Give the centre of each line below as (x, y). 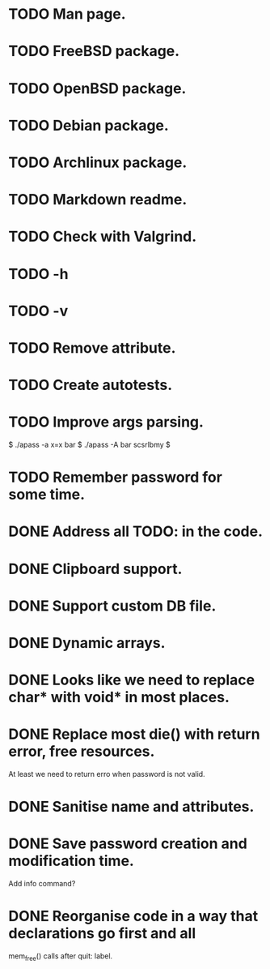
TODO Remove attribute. (92, 347)
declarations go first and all (102, 934)
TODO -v (38, 311)
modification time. (72, 861)
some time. (47, 495)
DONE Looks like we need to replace (132, 680)
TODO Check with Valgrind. (103, 237)
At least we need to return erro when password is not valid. (107, 774)
